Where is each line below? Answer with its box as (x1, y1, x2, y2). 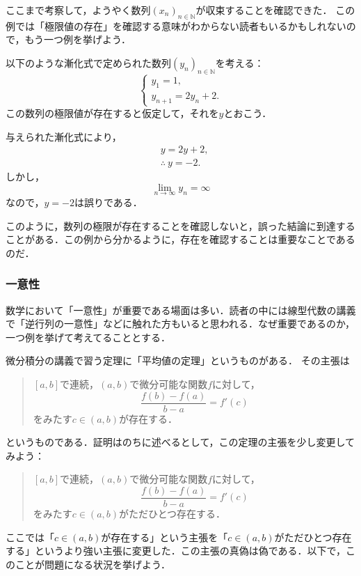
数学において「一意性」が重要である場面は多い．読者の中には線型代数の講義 (6, 302, 356, 317)
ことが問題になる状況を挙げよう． (15, 556, 170, 571)
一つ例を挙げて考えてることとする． (6, 329, 170, 344)
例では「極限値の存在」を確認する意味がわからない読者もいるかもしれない (6, 18, 346, 33)
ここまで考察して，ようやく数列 (6, 3, 151, 17)
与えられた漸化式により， (6, 129, 122, 143)
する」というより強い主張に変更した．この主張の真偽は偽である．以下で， (6, 543, 346, 558)
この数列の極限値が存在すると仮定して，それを (6, 105, 219, 120)
